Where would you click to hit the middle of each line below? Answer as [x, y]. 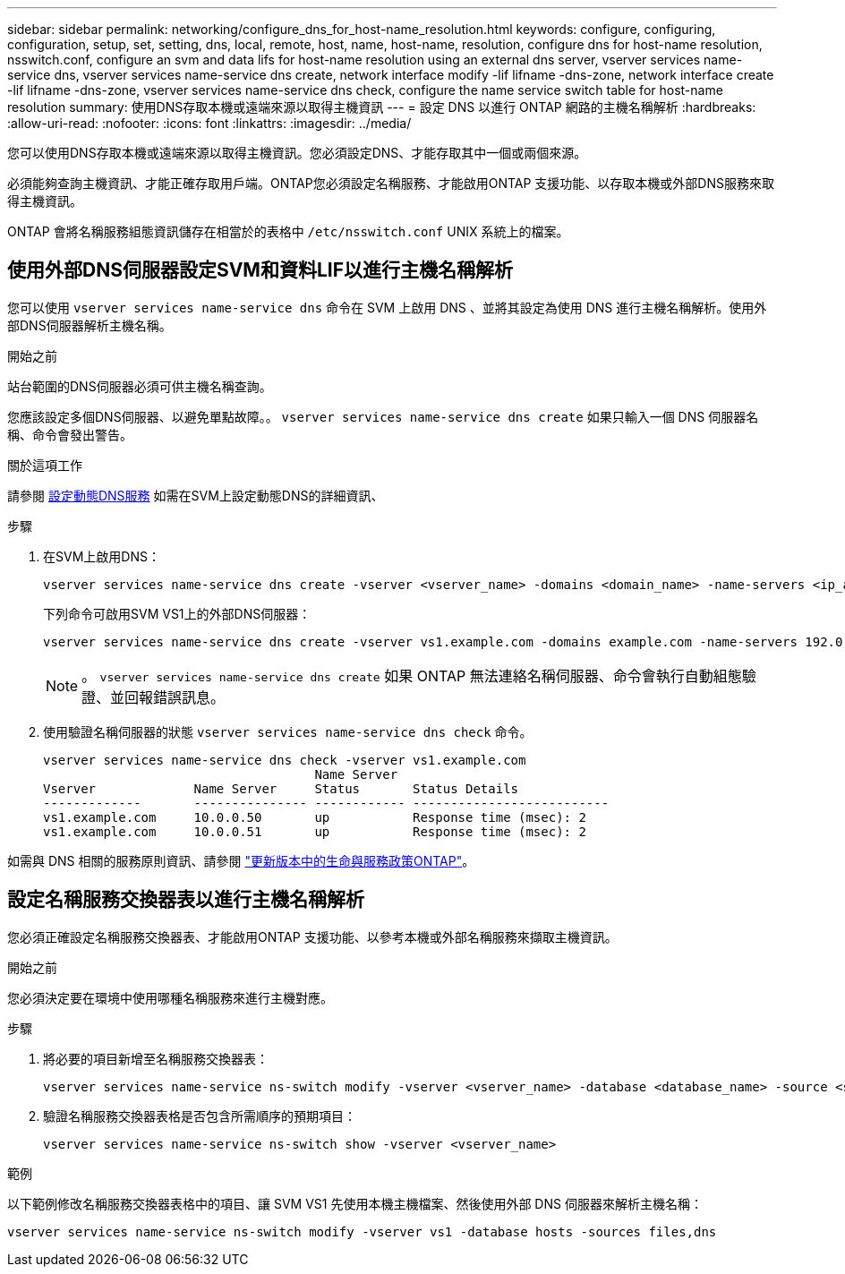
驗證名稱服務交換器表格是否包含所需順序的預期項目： [200, 1116]
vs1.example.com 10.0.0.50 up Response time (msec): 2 [315, 817]
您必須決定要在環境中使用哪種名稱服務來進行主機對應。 [170, 997]
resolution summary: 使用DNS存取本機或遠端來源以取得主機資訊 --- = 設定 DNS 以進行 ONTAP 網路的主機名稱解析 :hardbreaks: [382, 107]
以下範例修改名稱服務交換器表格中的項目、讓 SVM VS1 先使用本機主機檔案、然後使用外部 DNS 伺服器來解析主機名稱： [355, 1203]
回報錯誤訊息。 [175, 697]
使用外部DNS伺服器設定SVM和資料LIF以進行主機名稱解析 [260, 270]
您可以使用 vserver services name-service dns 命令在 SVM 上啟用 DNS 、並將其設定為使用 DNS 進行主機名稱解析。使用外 [387, 307]
